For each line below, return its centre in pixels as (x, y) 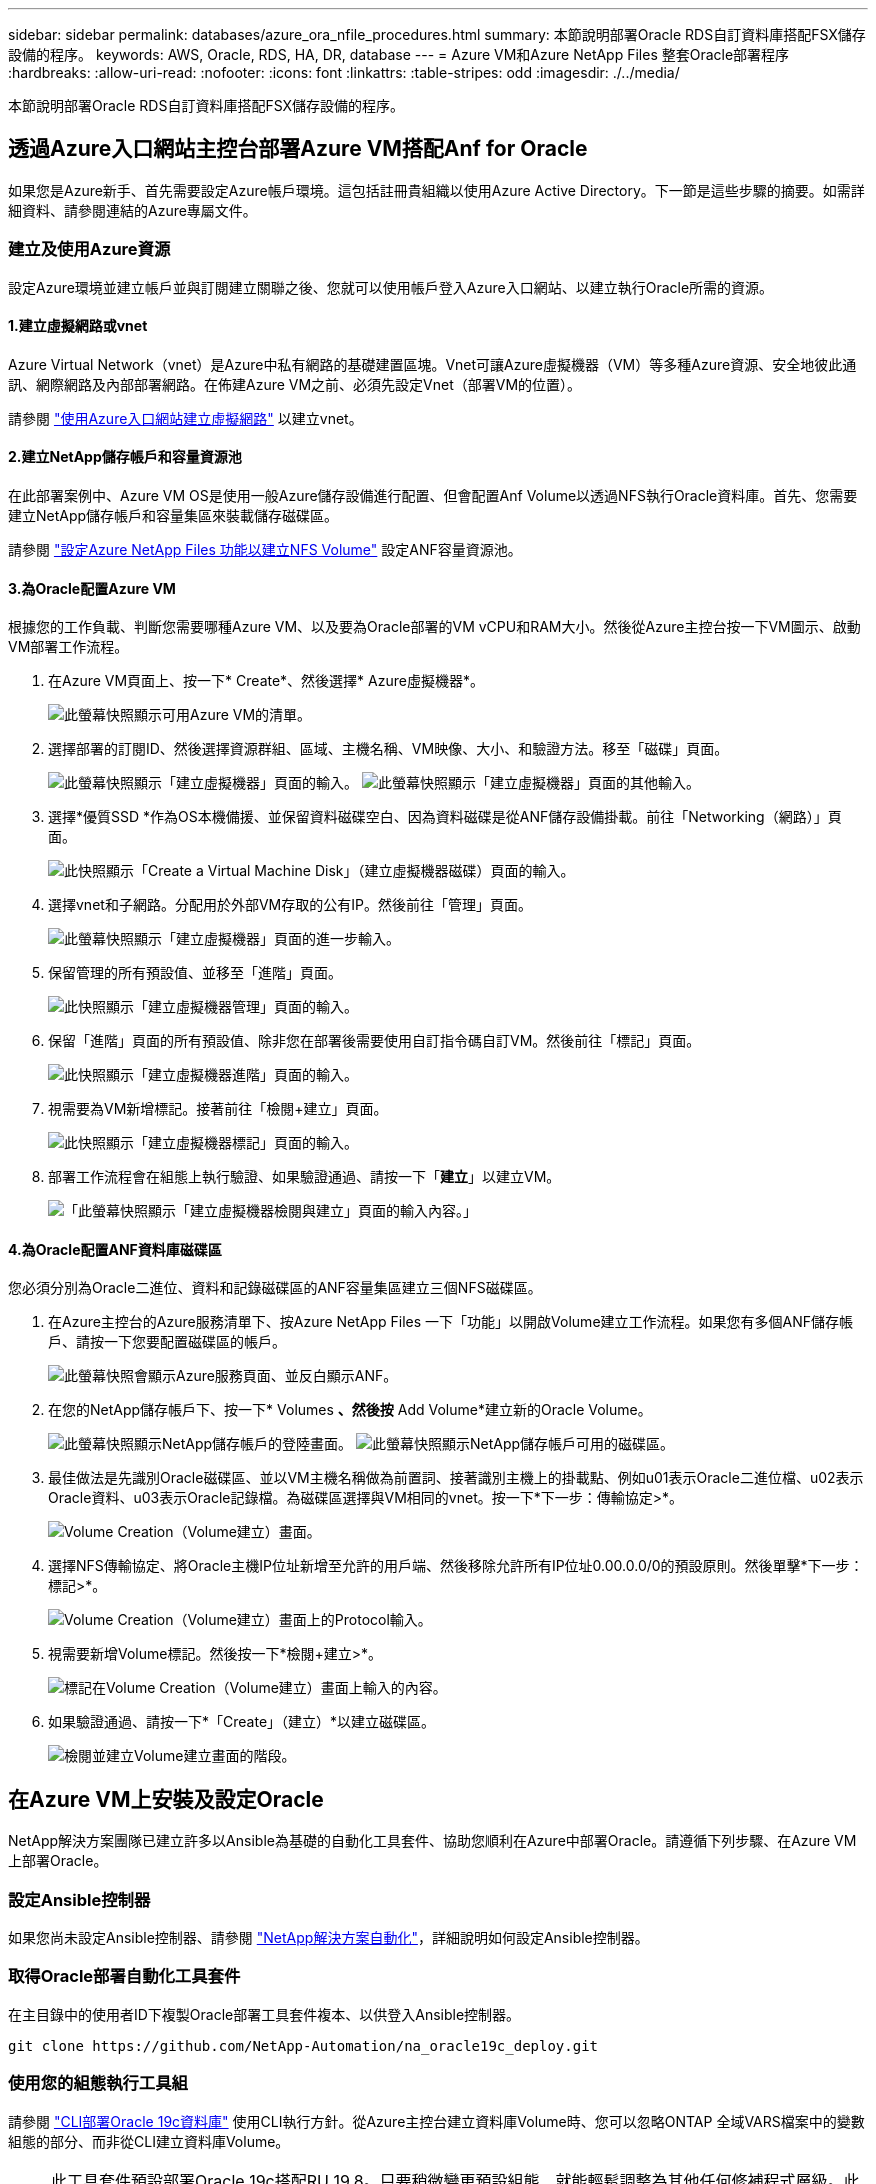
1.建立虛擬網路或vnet (78, 326)
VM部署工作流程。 (68, 647)
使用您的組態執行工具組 (98, 2083)
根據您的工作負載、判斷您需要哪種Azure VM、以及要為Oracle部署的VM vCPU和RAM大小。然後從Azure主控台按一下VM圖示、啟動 (434, 627)
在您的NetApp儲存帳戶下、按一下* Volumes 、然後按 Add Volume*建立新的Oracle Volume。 (350, 1410)
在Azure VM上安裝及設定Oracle (166, 1799)
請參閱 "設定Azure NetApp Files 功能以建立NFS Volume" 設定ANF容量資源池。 (265, 550)
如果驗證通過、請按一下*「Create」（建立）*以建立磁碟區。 (242, 1722)
